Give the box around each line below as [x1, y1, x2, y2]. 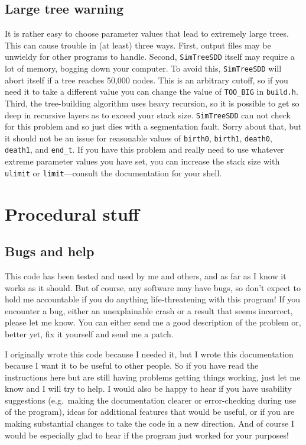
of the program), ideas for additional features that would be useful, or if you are [5, 405, 295, 418]
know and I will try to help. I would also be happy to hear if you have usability [5, 382, 292, 395]
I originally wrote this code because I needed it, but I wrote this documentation [5, 347, 294, 360]
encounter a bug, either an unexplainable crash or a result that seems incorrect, [5, 304, 293, 317]
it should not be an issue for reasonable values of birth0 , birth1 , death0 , [5, 131, 272, 144]
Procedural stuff [5, 201, 139, 225]
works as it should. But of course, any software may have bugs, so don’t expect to [5, 281, 301, 294]
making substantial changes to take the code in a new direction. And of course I [5, 417, 294, 430]
